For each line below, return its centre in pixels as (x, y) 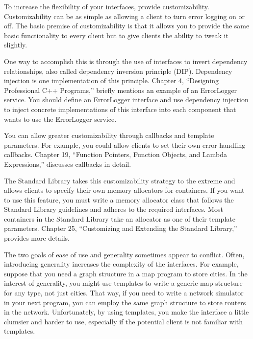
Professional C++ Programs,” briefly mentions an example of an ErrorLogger (121, 90)
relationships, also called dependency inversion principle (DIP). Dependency (118, 71)
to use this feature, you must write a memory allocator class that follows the (119, 199)
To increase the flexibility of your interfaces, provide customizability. (107, 6)
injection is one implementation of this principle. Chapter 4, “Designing (112, 80)
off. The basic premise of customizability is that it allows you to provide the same (127, 26)
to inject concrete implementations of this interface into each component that (120, 109)
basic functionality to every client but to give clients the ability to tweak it (116, 35)
